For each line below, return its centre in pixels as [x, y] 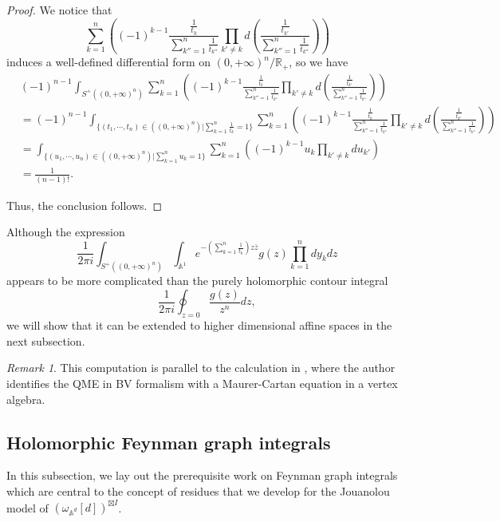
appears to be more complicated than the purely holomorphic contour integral [197, 281]
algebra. [26, 399]
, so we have [319, 62]
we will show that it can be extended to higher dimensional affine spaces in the [199, 325]
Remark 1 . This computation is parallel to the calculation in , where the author [201, 368]
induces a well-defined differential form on [109, 62]
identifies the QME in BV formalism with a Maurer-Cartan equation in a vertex [202, 384]
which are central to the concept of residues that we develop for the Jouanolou [198, 491]
